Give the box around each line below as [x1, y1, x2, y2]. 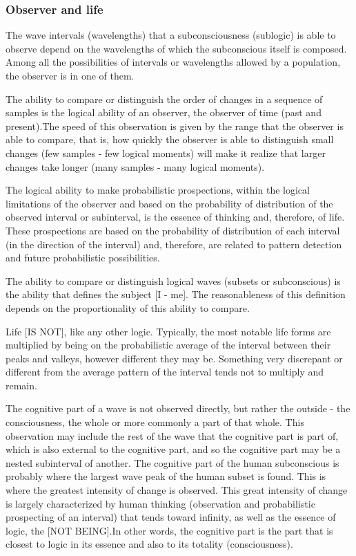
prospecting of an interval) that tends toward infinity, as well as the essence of [6, 510, 336, 524]
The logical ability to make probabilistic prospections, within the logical [6, 183, 310, 197]
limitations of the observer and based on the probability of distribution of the [6, 196, 333, 210]
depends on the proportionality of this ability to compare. [6, 300, 250, 315]
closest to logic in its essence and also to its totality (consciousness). [6, 537, 293, 551]
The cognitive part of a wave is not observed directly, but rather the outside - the [6, 401, 350, 416]
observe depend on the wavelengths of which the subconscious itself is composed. [6, 41, 347, 55]
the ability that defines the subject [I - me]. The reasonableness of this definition [6, 287, 346, 302]
